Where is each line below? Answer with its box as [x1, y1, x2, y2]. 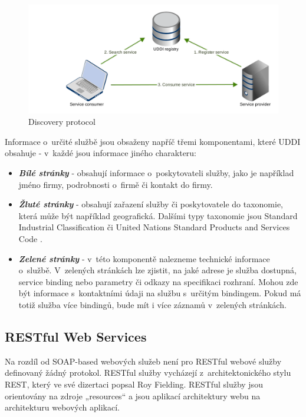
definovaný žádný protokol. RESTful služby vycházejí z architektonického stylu [5, 366, 291, 379]
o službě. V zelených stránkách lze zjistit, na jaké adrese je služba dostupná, [18, 264, 297, 276]
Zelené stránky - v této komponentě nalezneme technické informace [18, 252, 270, 264]
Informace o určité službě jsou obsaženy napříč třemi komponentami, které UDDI [5, 135, 301, 147]
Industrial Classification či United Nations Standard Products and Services [18, 221, 290, 233]
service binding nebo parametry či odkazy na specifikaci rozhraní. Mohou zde [18, 275, 298, 287]
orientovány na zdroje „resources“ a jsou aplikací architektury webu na [5, 389, 261, 402]
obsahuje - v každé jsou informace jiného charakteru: [5, 147, 197, 159]
